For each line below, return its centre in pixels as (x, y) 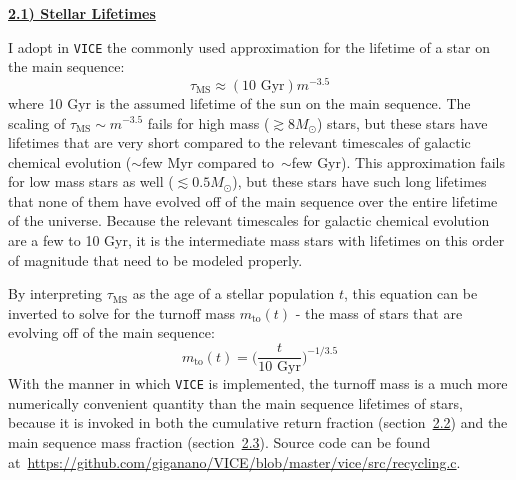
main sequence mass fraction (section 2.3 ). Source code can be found (219, 441)
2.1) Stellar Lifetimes (82, 13)
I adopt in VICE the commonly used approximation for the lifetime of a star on (249, 46)
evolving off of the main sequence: (111, 332)
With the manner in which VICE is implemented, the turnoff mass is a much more (258, 383)
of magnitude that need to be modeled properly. (155, 259)
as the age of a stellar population (233, 293)
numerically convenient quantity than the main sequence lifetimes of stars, (235, 402)
